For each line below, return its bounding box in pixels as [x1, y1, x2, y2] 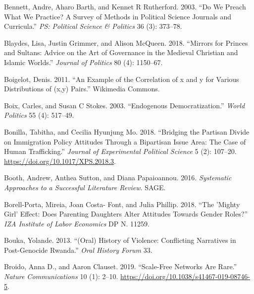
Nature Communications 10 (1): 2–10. [4, 271, 118, 282]
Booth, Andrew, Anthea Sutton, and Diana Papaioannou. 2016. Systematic [4, 172, 232, 183]
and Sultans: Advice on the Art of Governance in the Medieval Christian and [4, 47, 238, 58]
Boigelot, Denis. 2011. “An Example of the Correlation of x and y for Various [4, 73, 239, 84]
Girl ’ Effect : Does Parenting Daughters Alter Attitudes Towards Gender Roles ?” [4, 209, 248, 219]
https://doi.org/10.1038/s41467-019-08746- [120, 271, 250, 282]
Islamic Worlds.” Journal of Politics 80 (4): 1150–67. [4, 57, 163, 67]
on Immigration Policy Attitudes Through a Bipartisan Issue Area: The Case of [4, 136, 246, 147]
